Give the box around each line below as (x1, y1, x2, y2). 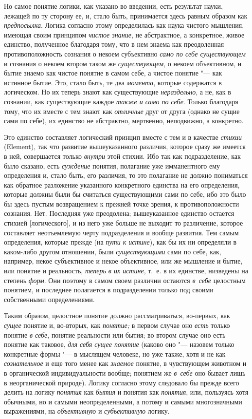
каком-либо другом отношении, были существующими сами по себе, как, (4, 246, 221, 256)
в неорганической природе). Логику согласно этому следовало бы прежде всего (4, 377, 239, 387)
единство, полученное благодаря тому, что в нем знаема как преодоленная (4, 39, 224, 49)
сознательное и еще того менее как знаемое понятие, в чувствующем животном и (4, 358, 247, 368)
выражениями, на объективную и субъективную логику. (4, 406, 170, 416)
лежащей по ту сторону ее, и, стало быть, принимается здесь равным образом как (4, 10, 248, 20)
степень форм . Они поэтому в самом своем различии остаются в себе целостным (4, 275, 246, 285)
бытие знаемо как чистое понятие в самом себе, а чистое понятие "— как (4, 68, 222, 78)
